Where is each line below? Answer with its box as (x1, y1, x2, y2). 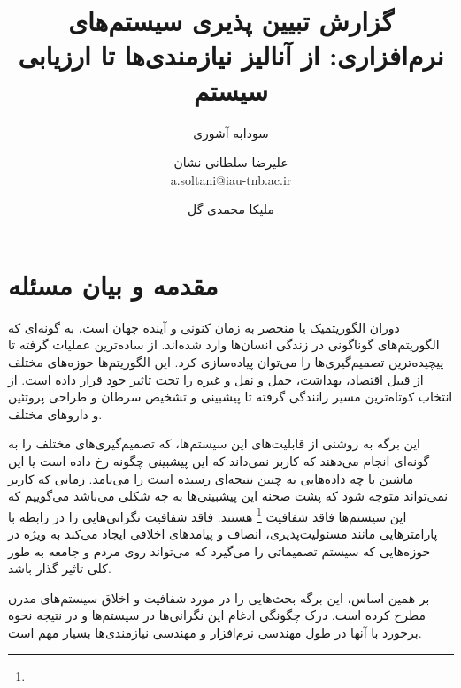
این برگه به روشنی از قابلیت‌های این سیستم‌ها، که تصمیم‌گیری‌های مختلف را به (8, 434, 421, 453)
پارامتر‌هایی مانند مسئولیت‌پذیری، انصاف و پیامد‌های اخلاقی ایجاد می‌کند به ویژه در (8, 524, 438, 542)
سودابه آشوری (193, 123, 269, 141)
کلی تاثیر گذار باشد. (8, 559, 111, 577)
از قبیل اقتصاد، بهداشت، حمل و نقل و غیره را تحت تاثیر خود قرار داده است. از (8, 370, 424, 388)
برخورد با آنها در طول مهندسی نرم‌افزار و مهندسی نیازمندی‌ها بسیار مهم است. (8, 623, 422, 641)
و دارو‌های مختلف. (8, 404, 103, 423)
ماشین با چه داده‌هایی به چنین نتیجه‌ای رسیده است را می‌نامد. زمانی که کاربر (8, 469, 414, 487)
